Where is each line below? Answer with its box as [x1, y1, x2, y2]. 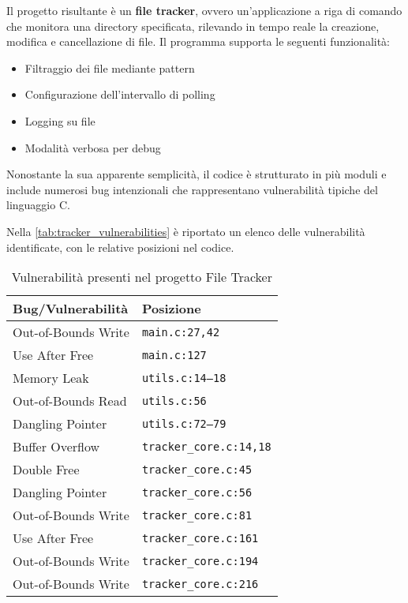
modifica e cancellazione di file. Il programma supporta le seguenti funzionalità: [6, 33, 391, 50]
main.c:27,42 [141, 325, 220, 339]
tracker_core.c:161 [141, 531, 259, 545]
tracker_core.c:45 [141, 463, 253, 476]
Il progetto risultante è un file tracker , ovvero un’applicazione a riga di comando [6, 2, 402, 18]
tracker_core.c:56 [141, 485, 253, 499]
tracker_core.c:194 [141, 554, 259, 567]
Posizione [141, 299, 201, 318]
